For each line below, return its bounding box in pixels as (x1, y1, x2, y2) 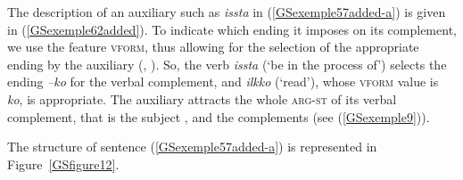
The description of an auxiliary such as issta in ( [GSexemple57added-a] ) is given (7, 3, 446, 20)
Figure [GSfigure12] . (7, 154, 120, 173)
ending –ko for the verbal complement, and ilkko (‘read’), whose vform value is (7, 72, 439, 91)
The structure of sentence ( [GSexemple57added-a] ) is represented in (7, 137, 377, 156)
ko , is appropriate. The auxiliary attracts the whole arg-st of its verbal (7, 89, 397, 108)
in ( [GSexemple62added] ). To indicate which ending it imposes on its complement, (7, 20, 457, 38)
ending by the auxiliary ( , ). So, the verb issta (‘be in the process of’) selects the (7, 54, 447, 73)
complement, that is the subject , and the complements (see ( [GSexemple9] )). (7, 107, 430, 126)
